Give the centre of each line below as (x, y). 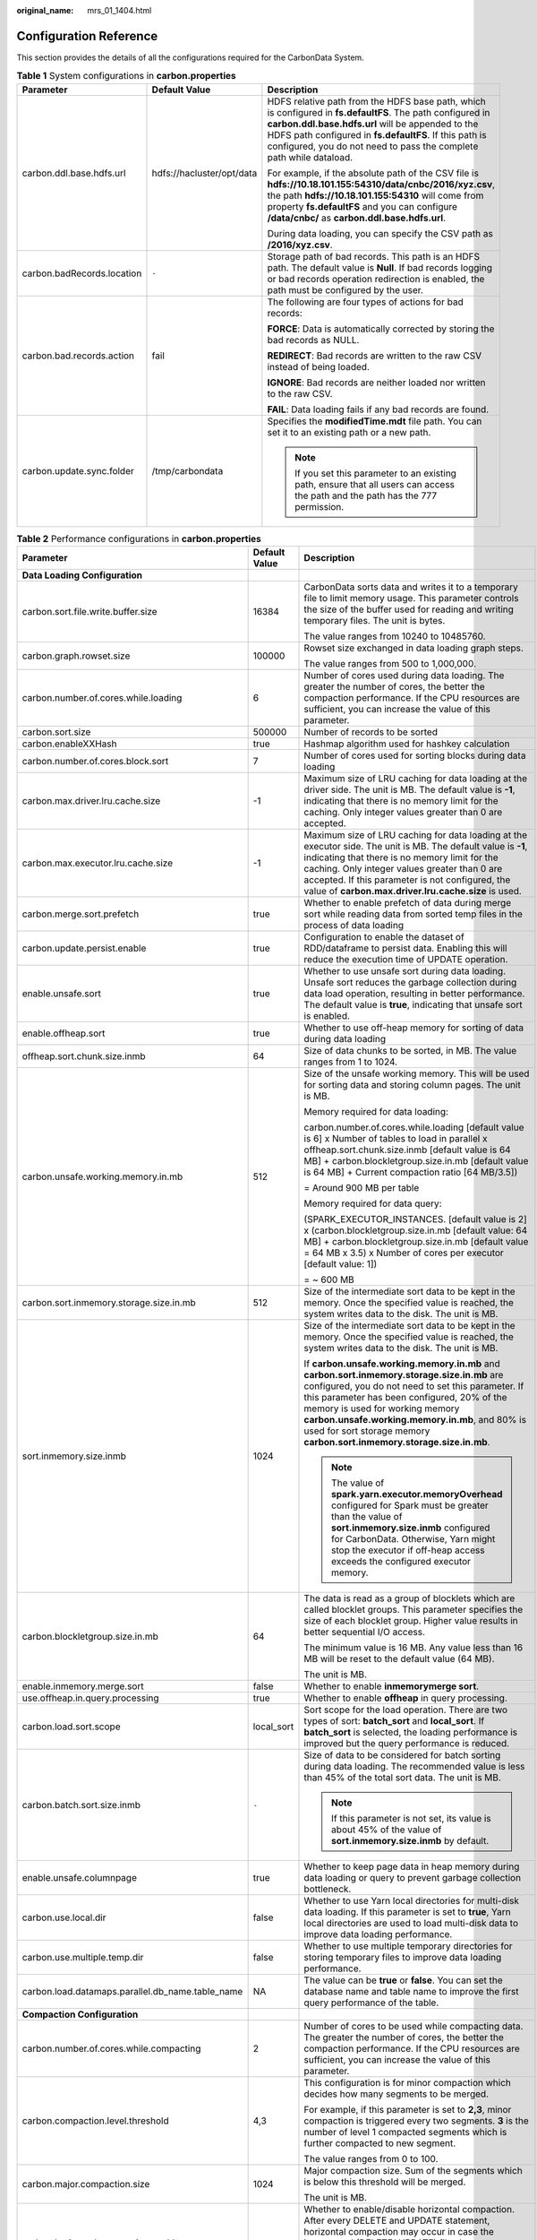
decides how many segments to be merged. (396, 2094)
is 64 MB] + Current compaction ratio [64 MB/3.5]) (411, 1172)
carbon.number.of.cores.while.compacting (111, 2049)
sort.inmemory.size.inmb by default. (410, 1841)
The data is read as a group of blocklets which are (409, 1598)
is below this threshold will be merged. (385, 2182)
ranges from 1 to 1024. (351, 1062)
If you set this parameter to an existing (375, 473)
